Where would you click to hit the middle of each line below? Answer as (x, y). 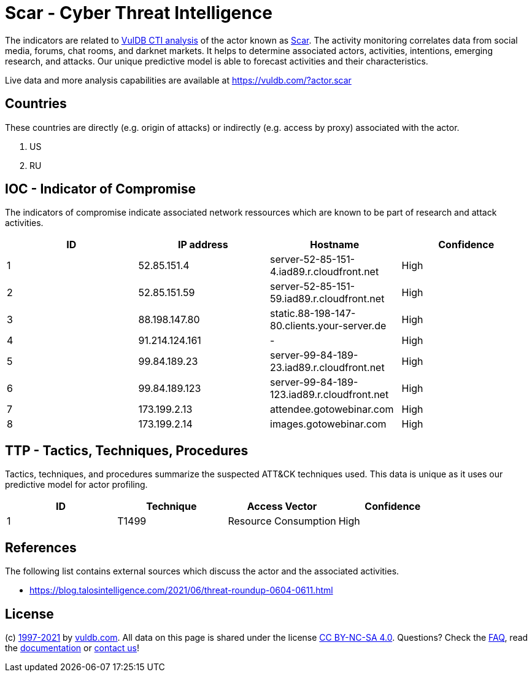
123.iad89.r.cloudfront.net (330, 395)
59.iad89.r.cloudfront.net (327, 299)
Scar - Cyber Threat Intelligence (139, 13)
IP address (203, 245)
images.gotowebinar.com (328, 424)
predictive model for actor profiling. (76, 485)
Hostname (335, 245)
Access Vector (282, 507)
